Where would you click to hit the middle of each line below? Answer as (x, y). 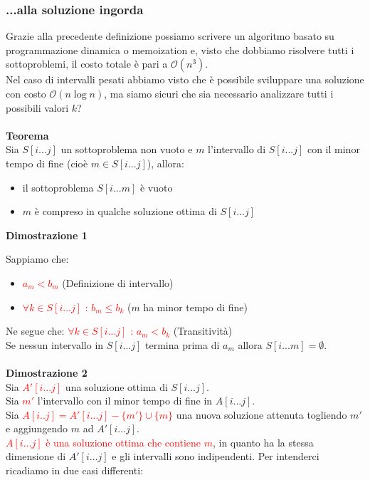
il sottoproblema (58, 187)
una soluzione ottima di (116, 386)
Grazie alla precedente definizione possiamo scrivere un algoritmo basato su (170, 36)
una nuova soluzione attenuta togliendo (261, 414)
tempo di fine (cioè (47, 163)
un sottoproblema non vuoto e (127, 149)
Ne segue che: (35, 331)
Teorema (27, 135)
